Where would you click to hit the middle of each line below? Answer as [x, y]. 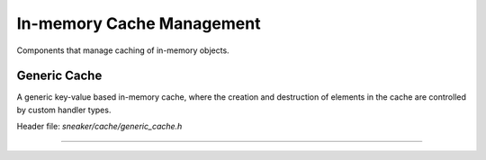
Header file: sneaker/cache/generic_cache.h [99, 127]
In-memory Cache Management [139, 23]
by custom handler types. [64, 110]
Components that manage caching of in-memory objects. [123, 50]
